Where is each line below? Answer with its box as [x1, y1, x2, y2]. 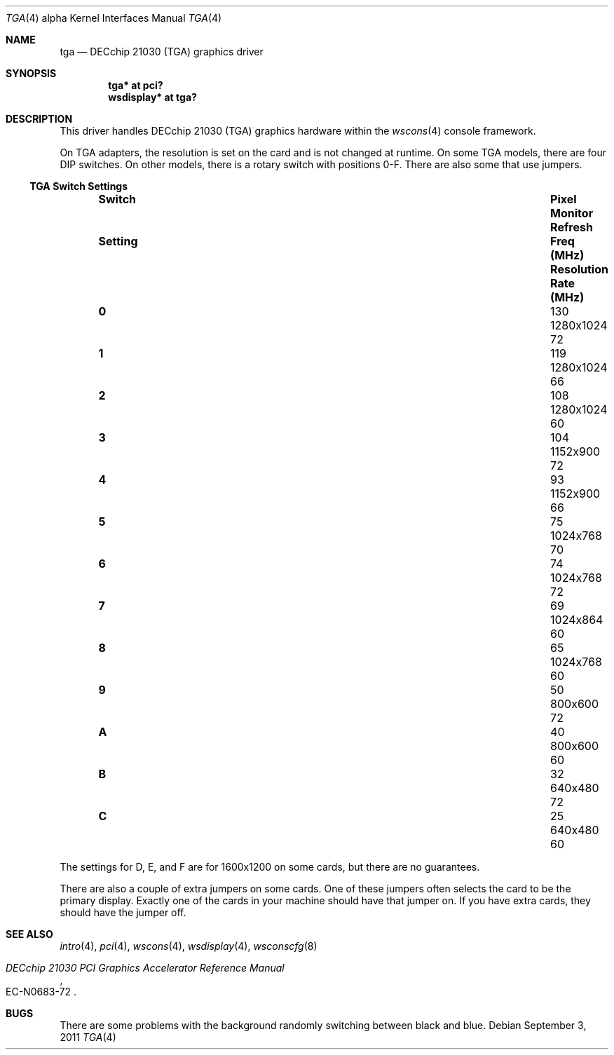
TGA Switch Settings [29, 180, 128, 192]
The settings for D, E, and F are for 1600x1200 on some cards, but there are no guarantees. [60, 861, 480, 873]
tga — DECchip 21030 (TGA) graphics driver [60, 46, 264, 57]
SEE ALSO [6, 928, 53, 940]
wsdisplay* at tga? [108, 91, 197, 103]
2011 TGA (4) [60, 1031, 116, 1043]
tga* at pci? [108, 79, 163, 91]
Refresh [550, 220, 593, 234]
